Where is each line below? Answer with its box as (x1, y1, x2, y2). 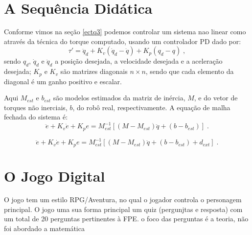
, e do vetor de (194, 93, 238, 103)
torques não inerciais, (4, 102, 68, 112)
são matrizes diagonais (60, 66, 128, 76)
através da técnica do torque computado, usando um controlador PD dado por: (4, 36, 241, 46)
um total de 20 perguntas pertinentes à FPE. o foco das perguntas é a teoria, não (4, 213, 249, 224)
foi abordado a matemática (4, 223, 85, 233)
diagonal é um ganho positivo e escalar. (4, 76, 122, 86)
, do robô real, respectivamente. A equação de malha (72, 102, 230, 112)
